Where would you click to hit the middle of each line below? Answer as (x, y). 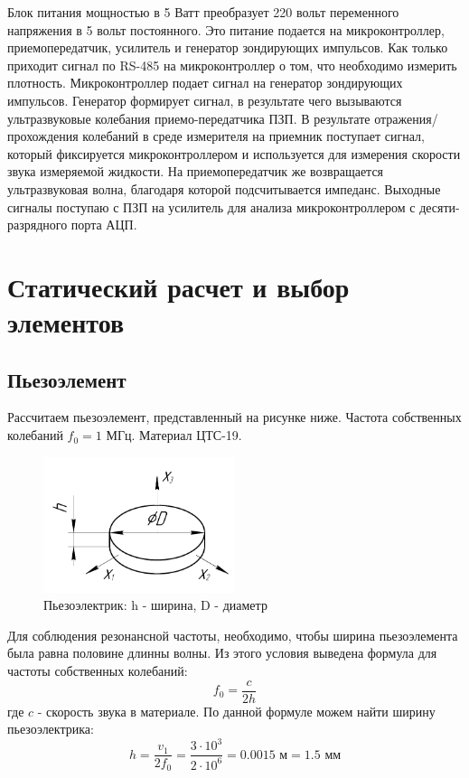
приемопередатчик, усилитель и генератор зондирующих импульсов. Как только (228, 47)
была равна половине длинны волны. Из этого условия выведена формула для (222, 653)
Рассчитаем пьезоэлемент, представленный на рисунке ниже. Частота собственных (234, 417)
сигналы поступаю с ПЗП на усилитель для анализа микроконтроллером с (211, 206)
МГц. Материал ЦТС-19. (174, 435)
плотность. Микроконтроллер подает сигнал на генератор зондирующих (205, 83)
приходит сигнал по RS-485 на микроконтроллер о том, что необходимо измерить (232, 65)
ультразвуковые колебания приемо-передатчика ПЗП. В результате (189, 118)
